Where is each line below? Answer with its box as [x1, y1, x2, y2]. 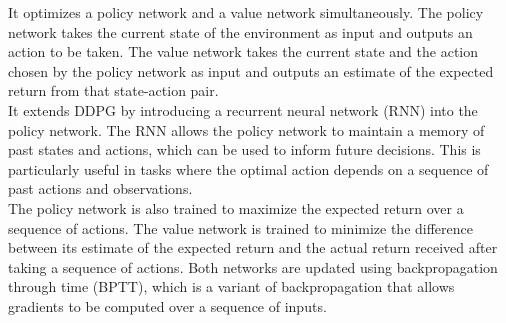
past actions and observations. [8, 178, 193, 199]
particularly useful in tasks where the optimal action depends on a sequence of [8, 158, 489, 179]
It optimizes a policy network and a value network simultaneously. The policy [8, 2, 484, 22]
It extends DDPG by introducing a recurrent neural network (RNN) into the [8, 99, 478, 120]
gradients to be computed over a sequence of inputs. [8, 295, 327, 316]
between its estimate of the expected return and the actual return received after [8, 237, 498, 258]
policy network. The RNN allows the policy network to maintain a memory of [8, 119, 485, 140]
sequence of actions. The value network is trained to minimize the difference [8, 217, 474, 238]
